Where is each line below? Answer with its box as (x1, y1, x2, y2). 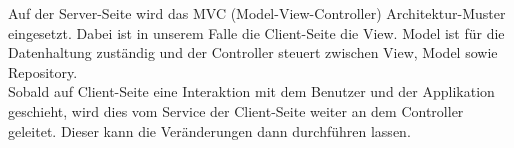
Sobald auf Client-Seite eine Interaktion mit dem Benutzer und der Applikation (8, 81, 495, 102)
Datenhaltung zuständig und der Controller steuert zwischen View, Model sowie (8, 42, 498, 63)
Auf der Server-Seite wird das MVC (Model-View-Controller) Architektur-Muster (8, 3, 506, 23)
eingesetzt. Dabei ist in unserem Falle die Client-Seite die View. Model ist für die (8, 22, 505, 43)
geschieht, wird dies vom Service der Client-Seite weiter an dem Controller (8, 100, 464, 121)
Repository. (8, 61, 78, 82)
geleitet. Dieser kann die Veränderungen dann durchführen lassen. (8, 120, 411, 141)
